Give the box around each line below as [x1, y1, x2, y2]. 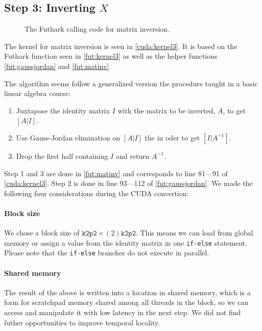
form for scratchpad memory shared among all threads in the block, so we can [4, 297, 249, 308]
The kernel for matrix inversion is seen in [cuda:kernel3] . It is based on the [4, 40, 237, 51]
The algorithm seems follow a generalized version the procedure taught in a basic [4, 78, 258, 88]
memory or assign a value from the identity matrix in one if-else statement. [4, 237, 247, 248]
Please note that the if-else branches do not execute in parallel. [4, 247, 209, 258]
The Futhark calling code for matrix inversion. [25, 23, 170, 34]
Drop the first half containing [16, 150, 108, 161]
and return [115, 150, 150, 161]
